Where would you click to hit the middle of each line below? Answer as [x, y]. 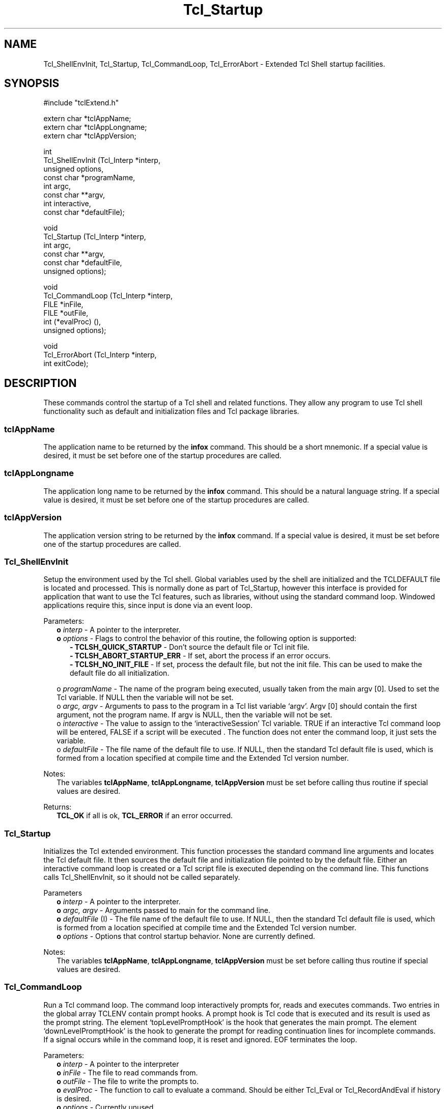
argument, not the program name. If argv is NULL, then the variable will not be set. [194, 715]
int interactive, [67, 204]
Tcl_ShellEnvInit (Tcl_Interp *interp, [102, 160]
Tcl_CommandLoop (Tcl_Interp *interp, [108, 296]
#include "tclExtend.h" [81, 103]
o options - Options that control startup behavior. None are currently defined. [186, 936]
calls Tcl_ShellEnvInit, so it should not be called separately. [142, 877]
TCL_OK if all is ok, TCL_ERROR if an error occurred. [145, 816]
